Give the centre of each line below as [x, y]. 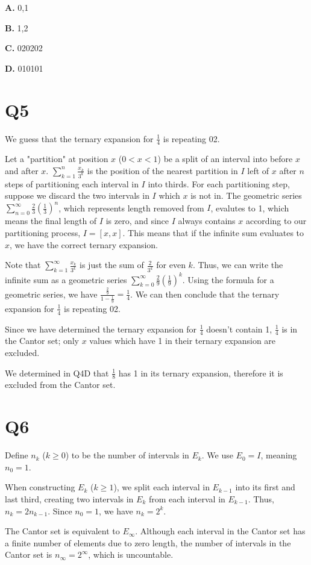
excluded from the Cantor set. [60, 385]
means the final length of [51, 221]
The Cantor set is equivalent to [62, 531]
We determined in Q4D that [57, 373]
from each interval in [187, 498]
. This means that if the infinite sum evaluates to [213, 233]
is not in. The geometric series [246, 195]
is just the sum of [112, 265]
